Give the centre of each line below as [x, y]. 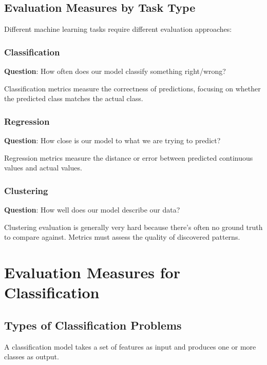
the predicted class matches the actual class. [74, 98]
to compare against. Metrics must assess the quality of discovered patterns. [122, 237]
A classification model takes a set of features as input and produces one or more [130, 346]
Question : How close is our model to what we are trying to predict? [112, 140]
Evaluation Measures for [92, 272]
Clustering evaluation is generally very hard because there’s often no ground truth [133, 227]
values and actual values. [43, 168]
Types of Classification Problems [93, 325]
